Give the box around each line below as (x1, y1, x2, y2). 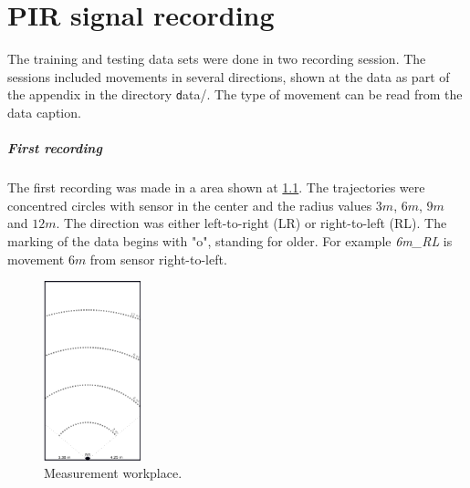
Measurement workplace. (44, 463, 183, 483)
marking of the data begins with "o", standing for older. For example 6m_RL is (7, 231, 453, 250)
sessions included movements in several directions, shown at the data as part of (7, 67, 450, 86)
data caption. (7, 102, 81, 121)
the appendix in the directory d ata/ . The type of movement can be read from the (7, 85, 463, 104)
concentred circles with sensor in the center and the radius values (7, 195, 372, 214)
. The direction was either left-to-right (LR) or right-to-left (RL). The (56, 213, 447, 233)
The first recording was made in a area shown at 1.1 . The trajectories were (7, 178, 425, 197)
